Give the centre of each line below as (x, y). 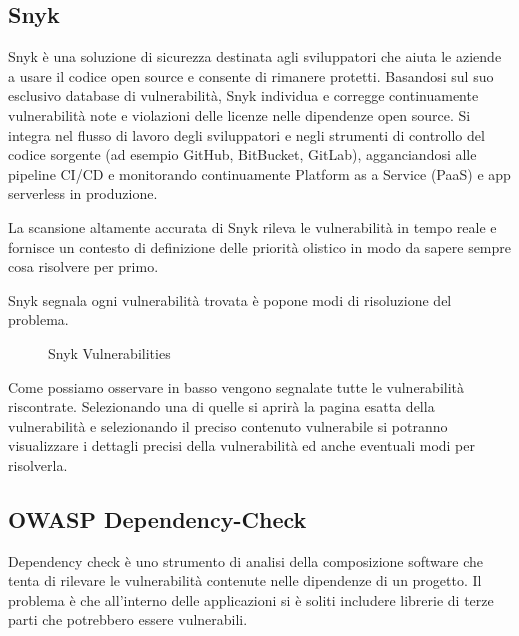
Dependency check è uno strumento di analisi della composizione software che (245, 560)
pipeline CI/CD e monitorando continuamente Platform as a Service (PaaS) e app (259, 173)
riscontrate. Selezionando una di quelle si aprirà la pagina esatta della (221, 406)
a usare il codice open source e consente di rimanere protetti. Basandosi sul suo (251, 75)
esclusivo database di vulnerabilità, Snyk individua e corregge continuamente (243, 95)
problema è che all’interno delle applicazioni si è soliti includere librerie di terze (251, 599)
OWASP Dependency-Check (157, 518)
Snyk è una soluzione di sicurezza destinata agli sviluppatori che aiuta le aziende (255, 56)
